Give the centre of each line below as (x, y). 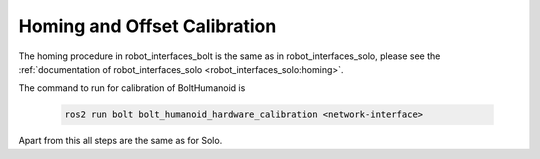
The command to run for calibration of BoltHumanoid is (132, 88)
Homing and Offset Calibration (147, 26)
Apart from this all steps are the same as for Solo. (120, 141)
